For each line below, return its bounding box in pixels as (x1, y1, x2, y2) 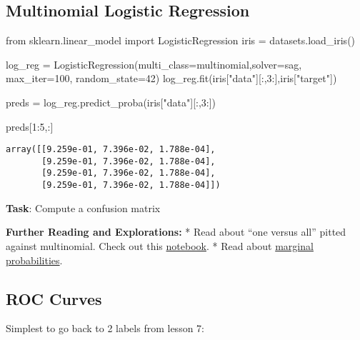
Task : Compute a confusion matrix (6, 200, 161, 215)
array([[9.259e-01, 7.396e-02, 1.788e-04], (6, 144, 216, 155)
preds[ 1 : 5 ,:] (6, 119, 54, 134)
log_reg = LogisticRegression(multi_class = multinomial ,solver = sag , (6, 56, 302, 71)
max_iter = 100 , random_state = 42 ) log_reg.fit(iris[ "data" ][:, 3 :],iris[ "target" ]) (6, 71, 337, 86)
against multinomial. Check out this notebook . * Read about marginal (6, 238, 314, 253)
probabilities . (6, 252, 63, 267)
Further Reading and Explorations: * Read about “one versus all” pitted (6, 224, 346, 239)
